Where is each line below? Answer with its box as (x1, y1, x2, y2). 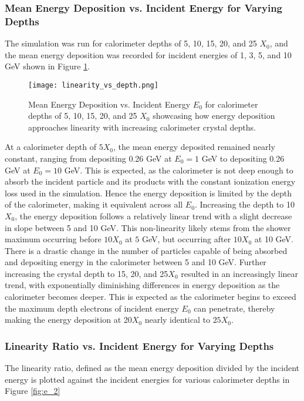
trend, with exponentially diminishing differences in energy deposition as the (5, 279, 280, 291)
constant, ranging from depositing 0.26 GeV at (5, 152, 172, 164)
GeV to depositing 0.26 (201, 152, 285, 164)
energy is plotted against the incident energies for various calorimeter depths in (5, 373, 290, 385)
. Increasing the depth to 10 (194, 198, 295, 210)
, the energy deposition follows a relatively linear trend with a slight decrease (15, 209, 292, 222)
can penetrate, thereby (194, 302, 275, 314)
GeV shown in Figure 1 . (5, 60, 90, 72)
